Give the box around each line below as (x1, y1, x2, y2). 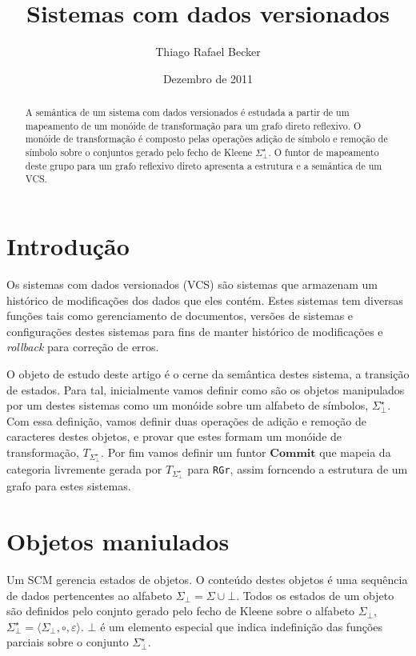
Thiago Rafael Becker (155, 43, 261, 60)
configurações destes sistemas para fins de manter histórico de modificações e (6, 322, 383, 339)
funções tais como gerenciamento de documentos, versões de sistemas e (6, 307, 354, 324)
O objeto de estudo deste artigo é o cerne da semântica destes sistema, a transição (6, 365, 410, 382)
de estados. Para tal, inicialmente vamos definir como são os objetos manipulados (6, 381, 405, 398)
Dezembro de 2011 (162, 70, 254, 86)
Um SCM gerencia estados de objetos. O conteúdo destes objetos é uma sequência (6, 570, 408, 587)
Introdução (6, 230, 130, 262)
